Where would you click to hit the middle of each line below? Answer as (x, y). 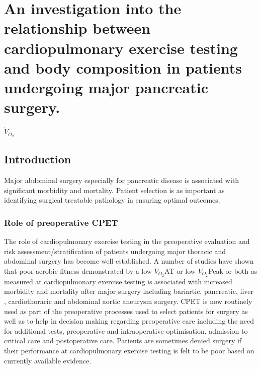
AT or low (180, 270)
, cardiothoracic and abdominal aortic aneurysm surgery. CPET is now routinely (128, 301)
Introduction (38, 159)
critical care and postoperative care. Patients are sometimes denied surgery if (123, 341)
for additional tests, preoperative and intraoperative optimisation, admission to (126, 330)
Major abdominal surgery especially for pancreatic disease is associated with (122, 180)
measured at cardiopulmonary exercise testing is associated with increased (118, 281)
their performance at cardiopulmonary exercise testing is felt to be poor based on (129, 350)
